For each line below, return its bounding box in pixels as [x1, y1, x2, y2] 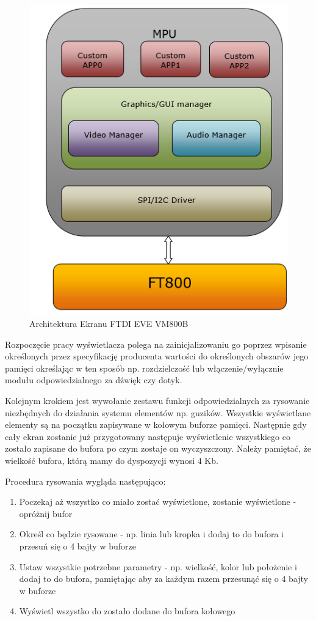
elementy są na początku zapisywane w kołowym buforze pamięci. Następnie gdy [5, 418, 307, 431]
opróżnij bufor [19, 507, 73, 520]
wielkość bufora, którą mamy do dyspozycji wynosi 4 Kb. [5, 454, 218, 466]
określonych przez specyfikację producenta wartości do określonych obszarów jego [5, 350, 309, 362]
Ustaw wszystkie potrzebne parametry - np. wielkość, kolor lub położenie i [19, 560, 297, 573]
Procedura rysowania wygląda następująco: [5, 474, 166, 487]
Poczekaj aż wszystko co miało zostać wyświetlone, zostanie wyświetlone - [19, 495, 296, 508]
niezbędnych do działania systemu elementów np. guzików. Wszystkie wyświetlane [5, 406, 311, 419]
